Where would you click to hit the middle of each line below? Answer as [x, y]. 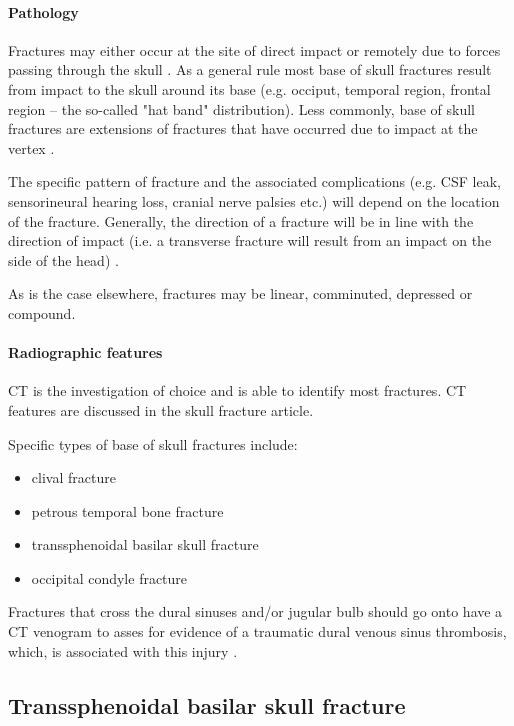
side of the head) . [63, 259]
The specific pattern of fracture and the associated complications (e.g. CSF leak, [254, 181]
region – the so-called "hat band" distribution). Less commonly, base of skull [241, 108]
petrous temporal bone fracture [127, 510]
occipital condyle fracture [109, 577]
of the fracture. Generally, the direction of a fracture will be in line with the [241, 220]
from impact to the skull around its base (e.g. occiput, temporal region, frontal [249, 88]
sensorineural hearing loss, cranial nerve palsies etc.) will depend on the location [254, 200]
